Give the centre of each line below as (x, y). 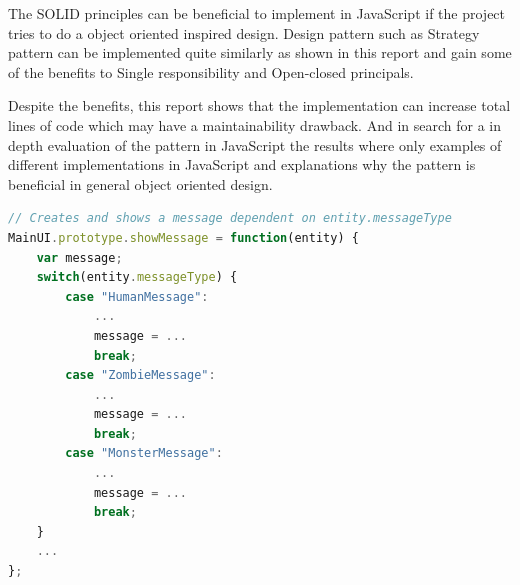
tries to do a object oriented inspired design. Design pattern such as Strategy (244, 32)
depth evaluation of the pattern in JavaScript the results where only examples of (255, 144)
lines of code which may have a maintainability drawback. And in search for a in (254, 124)
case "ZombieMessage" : (140, 375)
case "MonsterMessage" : (144, 453)
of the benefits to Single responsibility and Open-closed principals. (211, 71)
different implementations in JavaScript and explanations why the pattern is (242, 164)
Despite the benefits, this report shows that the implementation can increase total (259, 105)
